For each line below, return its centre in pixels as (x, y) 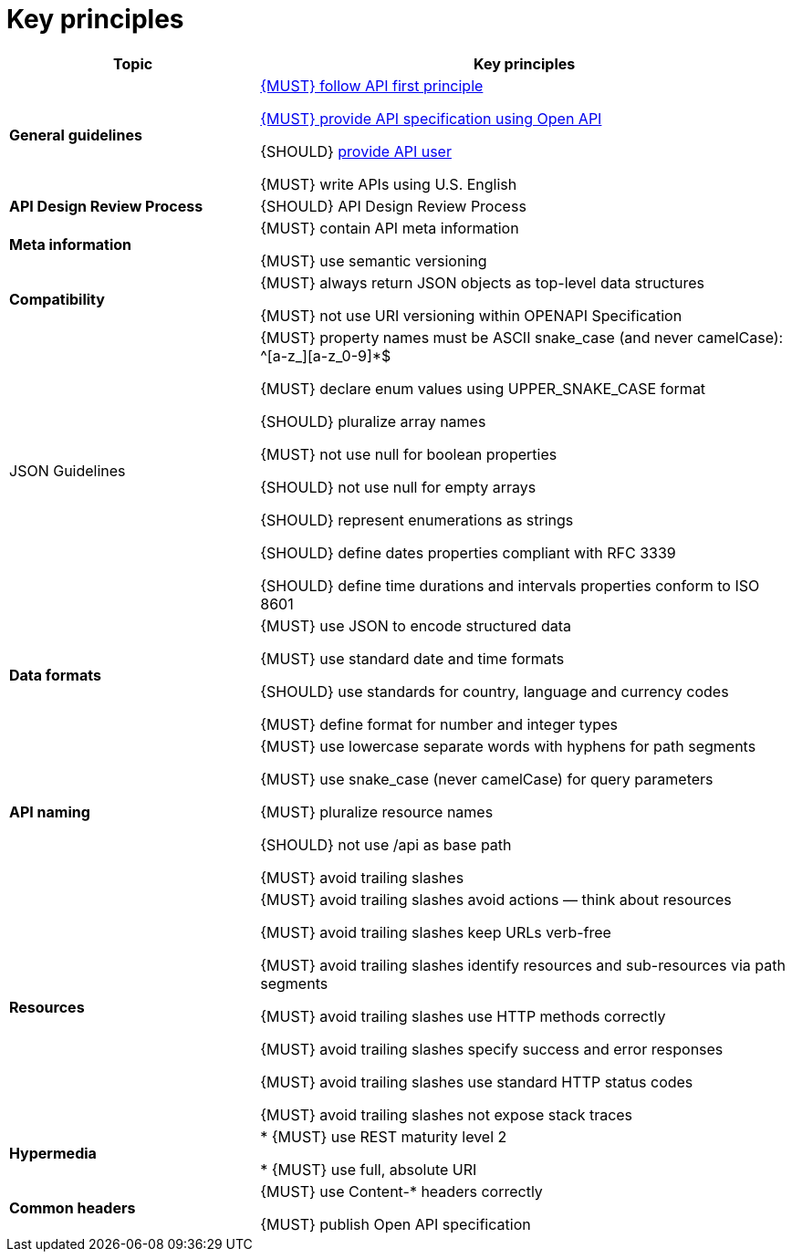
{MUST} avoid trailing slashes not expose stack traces (447, 1114)
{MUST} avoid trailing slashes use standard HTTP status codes (477, 1082)
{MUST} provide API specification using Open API (431, 118)
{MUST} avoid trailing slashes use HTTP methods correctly (463, 1016)
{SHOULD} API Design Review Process (393, 206)
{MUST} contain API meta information (390, 228)
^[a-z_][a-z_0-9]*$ (326, 355)
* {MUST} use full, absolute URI (369, 1169)
